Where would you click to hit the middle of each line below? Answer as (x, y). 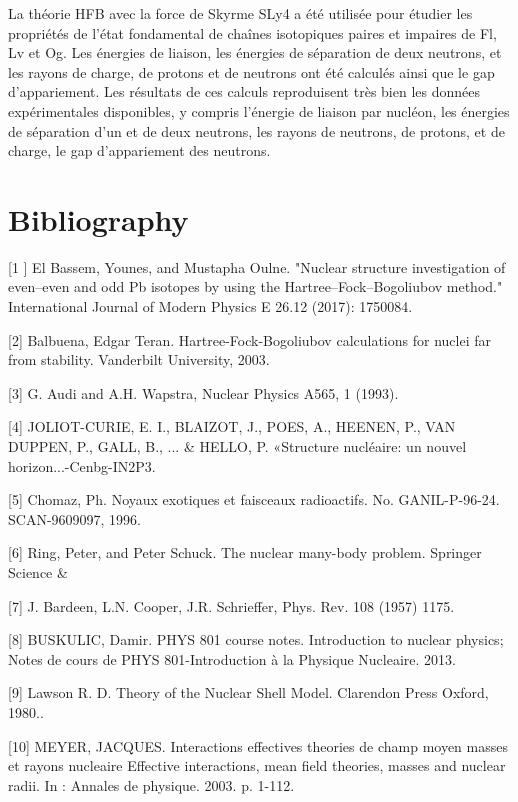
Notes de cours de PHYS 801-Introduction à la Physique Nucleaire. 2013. (232, 658)
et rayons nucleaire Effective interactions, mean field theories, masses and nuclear (257, 765)
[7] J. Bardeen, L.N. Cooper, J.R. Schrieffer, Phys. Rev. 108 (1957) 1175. (231, 605)
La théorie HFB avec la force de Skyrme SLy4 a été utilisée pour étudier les (240, 13)
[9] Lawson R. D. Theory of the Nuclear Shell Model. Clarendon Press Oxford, (248, 692)
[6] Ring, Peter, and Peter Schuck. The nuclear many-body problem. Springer (245, 552)
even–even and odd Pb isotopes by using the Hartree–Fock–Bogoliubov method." (255, 286)
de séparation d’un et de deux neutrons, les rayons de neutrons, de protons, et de (256, 130)
